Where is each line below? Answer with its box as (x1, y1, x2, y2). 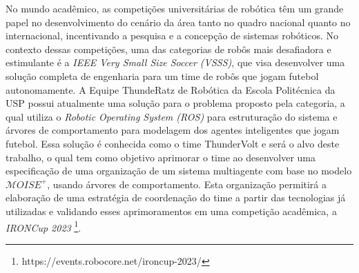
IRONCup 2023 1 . (6, 218, 81, 234)
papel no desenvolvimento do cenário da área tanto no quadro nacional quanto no (6, 14, 351, 29)
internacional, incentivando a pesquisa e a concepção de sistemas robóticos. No (6, 28, 338, 43)
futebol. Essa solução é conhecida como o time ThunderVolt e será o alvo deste (6, 136, 340, 150)
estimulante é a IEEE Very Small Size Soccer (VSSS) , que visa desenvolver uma (6, 55, 345, 70)
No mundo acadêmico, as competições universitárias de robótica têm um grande (6, 1, 344, 15)
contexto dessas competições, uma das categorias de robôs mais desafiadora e (6, 41, 331, 56)
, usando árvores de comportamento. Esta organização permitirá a (47, 176, 327, 191)
